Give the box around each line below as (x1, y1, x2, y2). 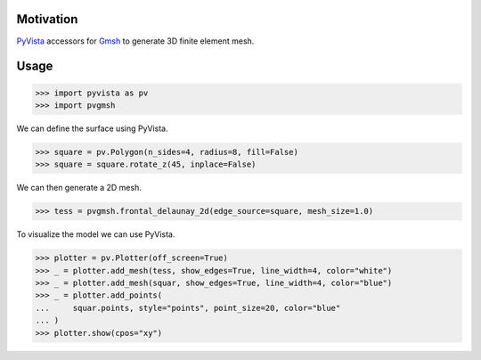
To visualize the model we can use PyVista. (16, 229, 175, 240)
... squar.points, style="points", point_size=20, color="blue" (35, 303, 341, 313)
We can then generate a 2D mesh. (16, 183, 142, 193)
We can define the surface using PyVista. (16, 123, 168, 134)
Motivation (16, 12, 78, 27)
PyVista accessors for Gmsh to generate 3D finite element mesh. (16, 36, 255, 46)
